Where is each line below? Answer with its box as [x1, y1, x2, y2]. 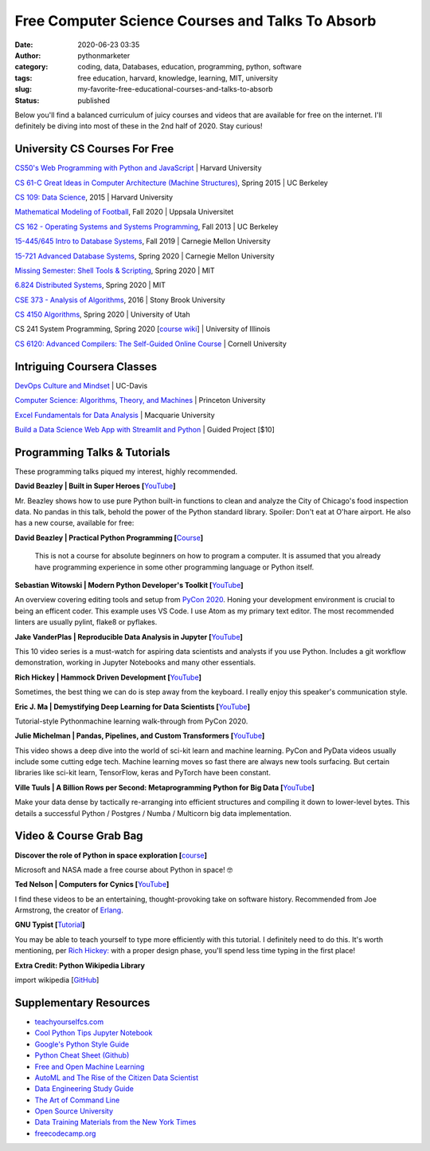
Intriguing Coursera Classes [14, 360, 158, 373]
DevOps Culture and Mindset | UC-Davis [14, 380, 148, 390]
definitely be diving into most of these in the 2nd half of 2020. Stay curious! [14, 121, 263, 131]
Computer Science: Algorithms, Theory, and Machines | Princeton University [14, 396, 266, 405]
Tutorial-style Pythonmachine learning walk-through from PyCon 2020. [14, 716, 248, 726]
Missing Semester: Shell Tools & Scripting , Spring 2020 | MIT [14, 266, 215, 275]
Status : [14, 96, 40, 105]
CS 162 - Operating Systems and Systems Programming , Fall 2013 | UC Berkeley [14, 222, 279, 231]
